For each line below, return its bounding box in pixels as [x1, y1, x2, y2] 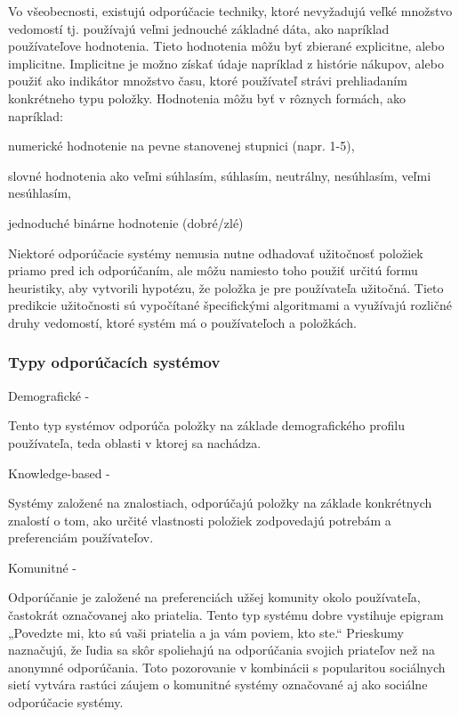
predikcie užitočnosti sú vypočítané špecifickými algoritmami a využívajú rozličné [8, 296, 452, 314]
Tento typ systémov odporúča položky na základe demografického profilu [8, 416, 405, 435]
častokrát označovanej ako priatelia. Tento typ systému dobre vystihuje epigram [8, 606, 444, 624]
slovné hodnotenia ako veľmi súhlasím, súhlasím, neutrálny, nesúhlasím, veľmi [8, 166, 431, 184]
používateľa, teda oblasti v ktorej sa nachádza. [8, 433, 262, 452]
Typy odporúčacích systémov [8, 351, 221, 373]
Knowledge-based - [8, 463, 110, 482]
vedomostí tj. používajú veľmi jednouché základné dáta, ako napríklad [8, 19, 390, 37]
